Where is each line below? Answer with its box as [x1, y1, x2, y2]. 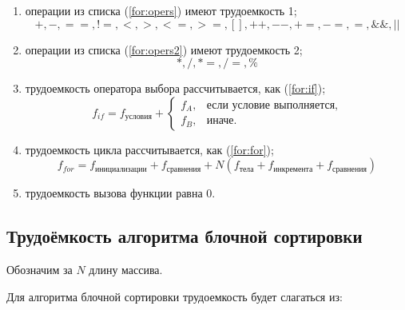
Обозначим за [6, 261, 73, 278]
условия [125, 113, 152, 121]
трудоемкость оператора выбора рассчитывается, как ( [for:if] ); [25, 80, 326, 97]
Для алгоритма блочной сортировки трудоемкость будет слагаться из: [6, 288, 343, 304]
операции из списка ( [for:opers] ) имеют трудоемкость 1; [25, 2, 297, 18]
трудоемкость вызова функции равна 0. [25, 185, 216, 201]
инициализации [95, 165, 147, 173]
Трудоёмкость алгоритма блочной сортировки [6, 224, 363, 248]
